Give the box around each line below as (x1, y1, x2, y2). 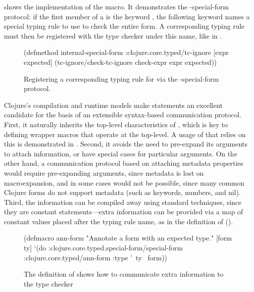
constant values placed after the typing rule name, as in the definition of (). (4, 216, 233, 226)
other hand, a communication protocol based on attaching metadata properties (4, 158, 244, 168)
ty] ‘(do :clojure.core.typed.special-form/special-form (24, 243, 183, 253)
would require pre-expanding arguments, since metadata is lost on (4, 167, 204, 178)
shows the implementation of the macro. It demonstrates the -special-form (4, 1, 229, 11)
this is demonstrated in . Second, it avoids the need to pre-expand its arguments (4, 139, 248, 149)
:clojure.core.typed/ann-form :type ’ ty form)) (24, 252, 167, 262)
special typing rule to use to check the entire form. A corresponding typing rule (4, 21, 245, 31)
